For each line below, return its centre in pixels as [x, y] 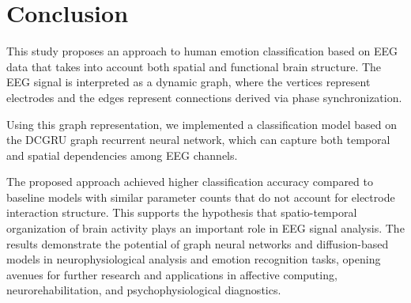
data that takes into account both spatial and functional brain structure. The [194, 66]
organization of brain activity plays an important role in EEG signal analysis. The [205, 228]
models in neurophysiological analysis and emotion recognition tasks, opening [194, 259]
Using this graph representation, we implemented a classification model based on [202, 124]
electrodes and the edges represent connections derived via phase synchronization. [204, 97]
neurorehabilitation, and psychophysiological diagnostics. [144, 290]
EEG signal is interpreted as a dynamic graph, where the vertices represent [189, 82]
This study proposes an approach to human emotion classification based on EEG [202, 51]
